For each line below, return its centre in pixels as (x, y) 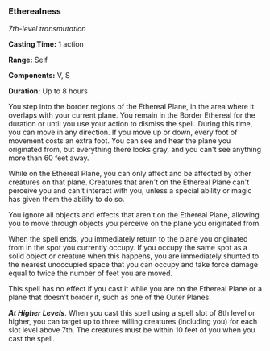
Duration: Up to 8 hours (48, 91)
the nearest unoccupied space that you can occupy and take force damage (133, 265)
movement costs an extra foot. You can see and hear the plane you (120, 141)
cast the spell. (31, 339)
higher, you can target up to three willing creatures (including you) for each (133, 322)
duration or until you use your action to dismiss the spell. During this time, (131, 124)
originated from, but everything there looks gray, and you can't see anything (135, 150)
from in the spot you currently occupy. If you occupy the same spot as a (128, 248)
